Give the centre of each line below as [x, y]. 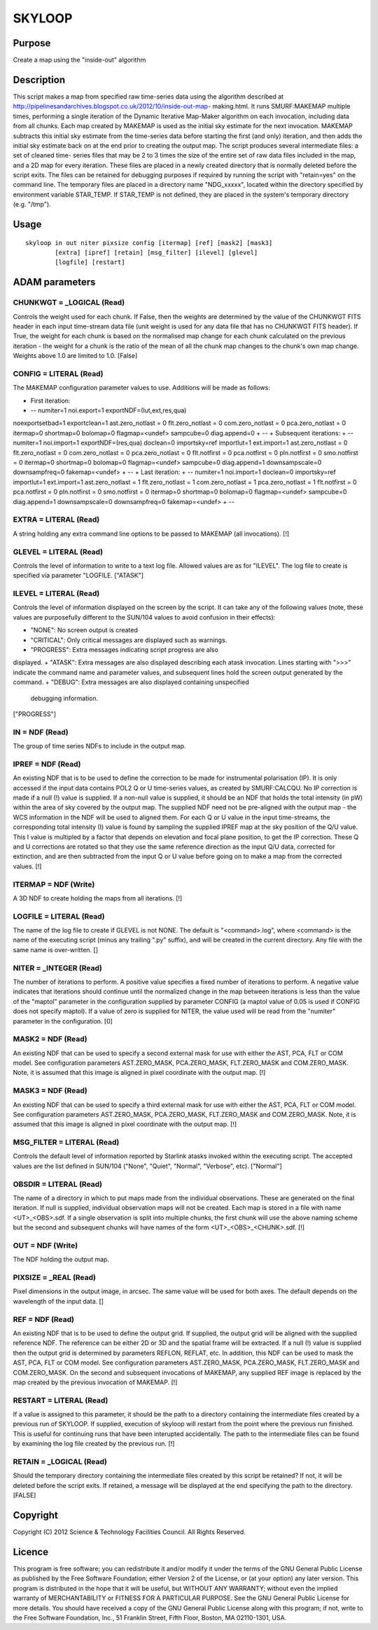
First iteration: [50, 400]
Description [39, 79]
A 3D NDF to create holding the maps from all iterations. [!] [98, 898]
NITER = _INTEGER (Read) [58, 968]
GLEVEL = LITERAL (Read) [58, 552]
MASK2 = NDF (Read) [50, 1039]
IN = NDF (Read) [41, 732]
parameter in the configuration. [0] [63, 1021]
